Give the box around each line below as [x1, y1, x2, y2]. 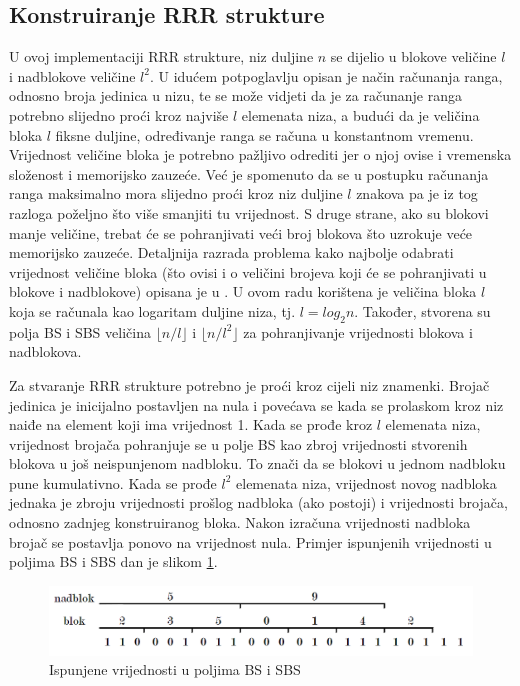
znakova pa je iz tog [356, 183, 478, 204]
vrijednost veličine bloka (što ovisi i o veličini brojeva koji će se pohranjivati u [9, 261, 487, 282]
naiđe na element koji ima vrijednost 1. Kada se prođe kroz [9, 414, 373, 435]
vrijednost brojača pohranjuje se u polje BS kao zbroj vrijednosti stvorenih [9, 433, 468, 454]
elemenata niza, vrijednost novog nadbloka [236, 472, 497, 493]
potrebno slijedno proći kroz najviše [9, 104, 229, 125]
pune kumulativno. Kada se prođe [9, 472, 217, 493]
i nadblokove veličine [9, 65, 136, 86]
